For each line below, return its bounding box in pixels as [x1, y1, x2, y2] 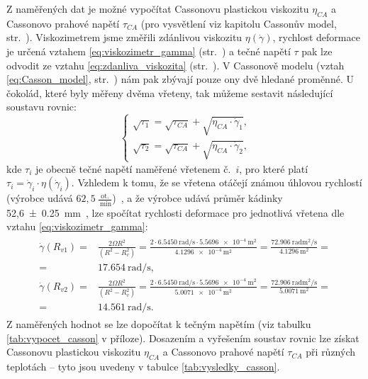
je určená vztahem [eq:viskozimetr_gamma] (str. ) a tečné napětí [6, 43, 291, 58]
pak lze [301, 43, 333, 58]
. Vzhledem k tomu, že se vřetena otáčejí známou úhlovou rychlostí [71, 175, 362, 190]
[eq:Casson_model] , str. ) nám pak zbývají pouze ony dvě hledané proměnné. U [6, 72, 354, 86]
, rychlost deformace [272, 30, 360, 45]
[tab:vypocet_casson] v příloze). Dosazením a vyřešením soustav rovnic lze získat [6, 330, 359, 345]
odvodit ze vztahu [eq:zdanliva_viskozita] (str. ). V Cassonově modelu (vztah [6, 57, 345, 72]
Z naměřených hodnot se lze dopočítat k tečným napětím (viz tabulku [6, 317, 311, 332]
